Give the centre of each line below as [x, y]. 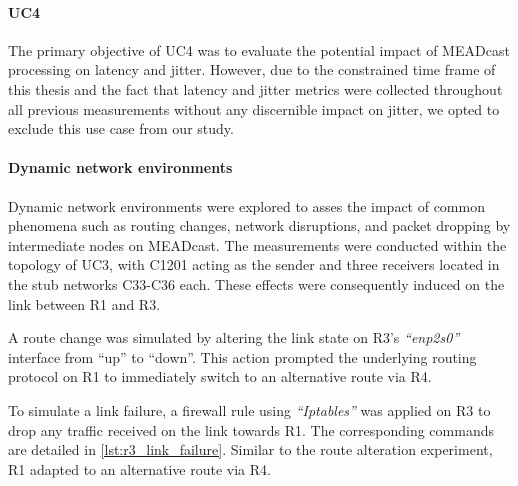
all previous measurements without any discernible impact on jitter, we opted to [254, 108]
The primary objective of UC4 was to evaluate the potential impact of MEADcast [259, 49]
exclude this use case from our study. [121, 128]
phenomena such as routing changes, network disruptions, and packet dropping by [259, 225]
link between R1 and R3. [84, 303]
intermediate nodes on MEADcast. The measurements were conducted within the [257, 244]
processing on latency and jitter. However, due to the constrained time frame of [252, 69]
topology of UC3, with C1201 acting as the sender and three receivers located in [254, 264]
